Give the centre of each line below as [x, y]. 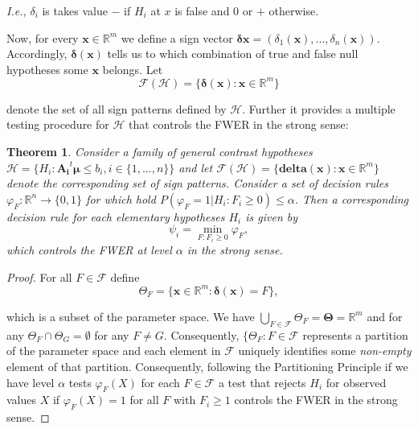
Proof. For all [39, 276]
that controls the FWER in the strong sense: [239, 124]
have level [31, 382]
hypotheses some [47, 69]
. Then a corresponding [352, 198]
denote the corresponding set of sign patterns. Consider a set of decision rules [198, 183]
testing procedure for [58, 124]
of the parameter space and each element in [114, 351]
